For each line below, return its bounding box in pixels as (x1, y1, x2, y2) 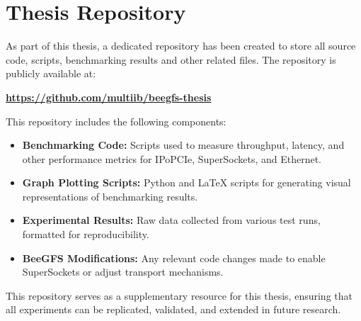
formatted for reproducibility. (22, 227, 149, 242)
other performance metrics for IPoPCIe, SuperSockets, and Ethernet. (22, 151, 321, 166)
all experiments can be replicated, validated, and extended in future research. (6, 302, 341, 317)
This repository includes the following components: (6, 113, 227, 128)
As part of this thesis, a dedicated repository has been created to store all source (6, 38, 356, 53)
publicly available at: (6, 66, 96, 81)
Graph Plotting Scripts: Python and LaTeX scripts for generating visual (22, 175, 351, 190)
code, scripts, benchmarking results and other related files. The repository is (6, 52, 336, 67)
